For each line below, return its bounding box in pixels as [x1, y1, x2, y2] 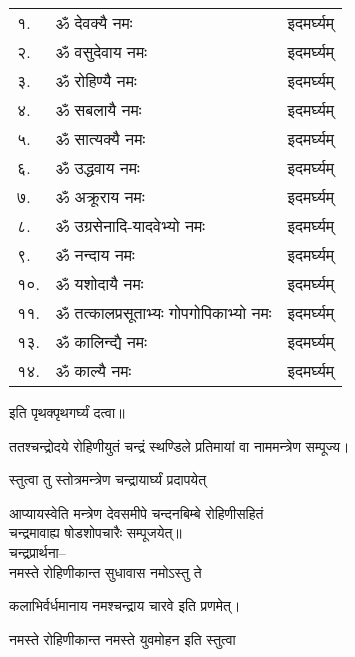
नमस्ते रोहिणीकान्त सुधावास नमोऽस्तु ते [9, 561, 202, 582]
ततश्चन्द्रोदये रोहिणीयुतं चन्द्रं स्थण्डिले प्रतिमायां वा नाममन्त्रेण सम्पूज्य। [9, 435, 350, 456]
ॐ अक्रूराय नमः [55, 185, 145, 208]
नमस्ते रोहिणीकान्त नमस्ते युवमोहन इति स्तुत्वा [9, 628, 236, 649]
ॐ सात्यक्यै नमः [55, 127, 146, 150]
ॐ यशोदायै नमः [55, 272, 144, 295]
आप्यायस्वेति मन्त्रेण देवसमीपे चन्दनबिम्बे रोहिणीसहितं [9, 502, 264, 523]
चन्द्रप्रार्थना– [9, 541, 66, 562]
